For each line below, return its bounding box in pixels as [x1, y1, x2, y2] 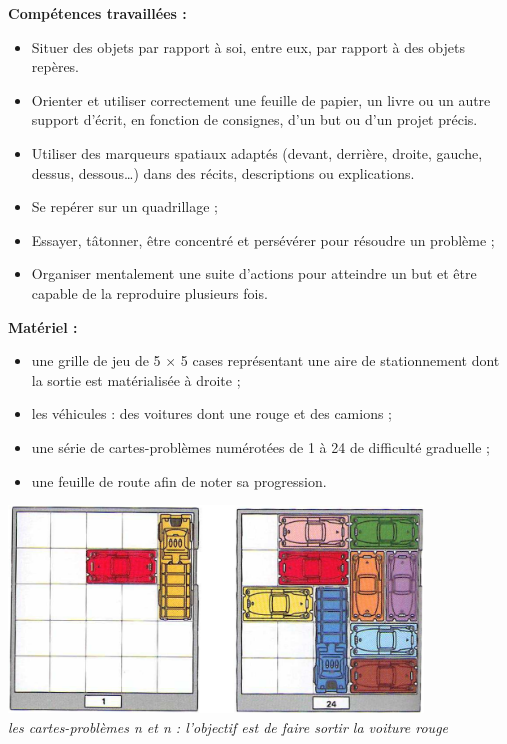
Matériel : [8, 316, 78, 337]
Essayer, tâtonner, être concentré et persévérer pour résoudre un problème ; [31, 229, 495, 250]
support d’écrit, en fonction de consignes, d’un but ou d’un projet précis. [31, 109, 478, 130]
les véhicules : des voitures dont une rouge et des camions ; [31, 403, 393, 424]
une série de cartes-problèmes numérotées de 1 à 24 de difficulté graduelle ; [31, 436, 490, 457]
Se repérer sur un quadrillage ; [31, 196, 218, 217]
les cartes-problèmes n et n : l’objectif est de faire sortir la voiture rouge [8, 716, 449, 737]
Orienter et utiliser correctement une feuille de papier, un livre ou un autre [31, 89, 491, 110]
